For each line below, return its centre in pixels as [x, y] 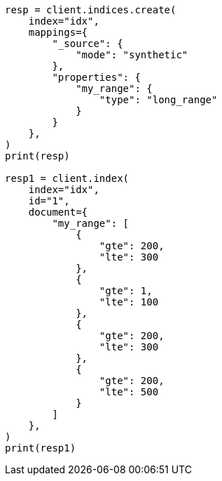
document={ [58, 212]
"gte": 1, [126, 291]
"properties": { [96, 77]
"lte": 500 [129, 392]
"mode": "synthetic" [132, 55]
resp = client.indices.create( [91, 10]
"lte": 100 [129, 302]
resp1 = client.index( [67, 178]
